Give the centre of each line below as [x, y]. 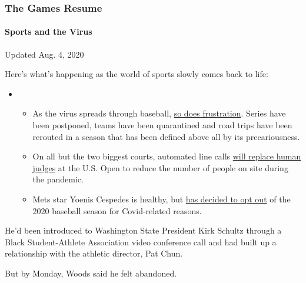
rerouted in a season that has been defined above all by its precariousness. [166, 136]
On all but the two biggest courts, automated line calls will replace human [167, 156]
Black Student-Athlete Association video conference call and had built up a [141, 242]
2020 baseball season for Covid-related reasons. [117, 210]
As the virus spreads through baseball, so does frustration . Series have [159, 113]
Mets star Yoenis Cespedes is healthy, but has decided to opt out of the [162, 199]
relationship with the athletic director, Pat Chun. [94, 253]
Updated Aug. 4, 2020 [44, 54]
